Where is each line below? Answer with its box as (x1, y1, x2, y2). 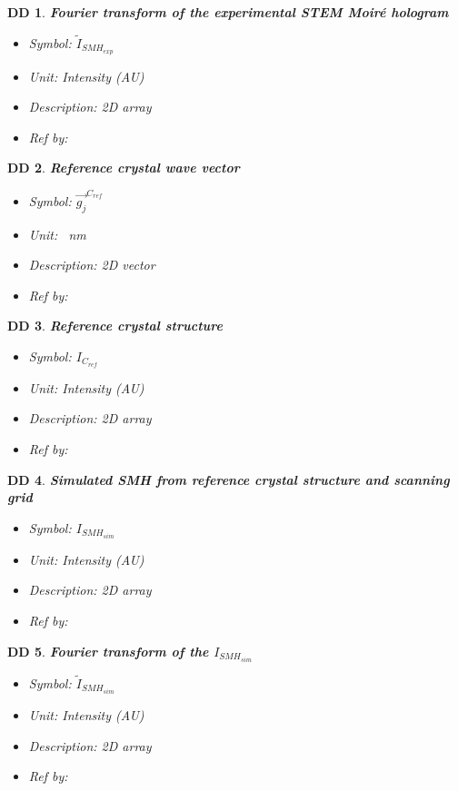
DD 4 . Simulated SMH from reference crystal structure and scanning (7, 470, 450, 489)
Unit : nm (28, 224, 86, 243)
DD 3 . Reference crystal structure (7, 316, 223, 335)
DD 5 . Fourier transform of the (7, 641, 209, 660)
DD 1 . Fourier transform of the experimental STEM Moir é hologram (7, 3, 449, 21)
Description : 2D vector (28, 255, 155, 274)
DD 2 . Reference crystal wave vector (7, 158, 240, 177)
